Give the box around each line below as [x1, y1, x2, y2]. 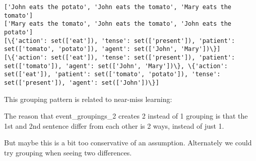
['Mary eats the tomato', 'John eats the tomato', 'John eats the [4, 20, 232, 28]
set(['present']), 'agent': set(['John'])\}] [4, 79, 159, 86]
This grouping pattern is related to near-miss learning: [4, 93, 172, 104]
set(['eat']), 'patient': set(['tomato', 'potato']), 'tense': [4, 71, 221, 78]
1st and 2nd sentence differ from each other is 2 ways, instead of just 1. [4, 120, 224, 131]
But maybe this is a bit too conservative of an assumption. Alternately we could [4, 137, 252, 148]
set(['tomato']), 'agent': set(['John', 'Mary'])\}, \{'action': [4, 62, 228, 70]
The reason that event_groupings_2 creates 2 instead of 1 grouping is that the [4, 111, 248, 121]
